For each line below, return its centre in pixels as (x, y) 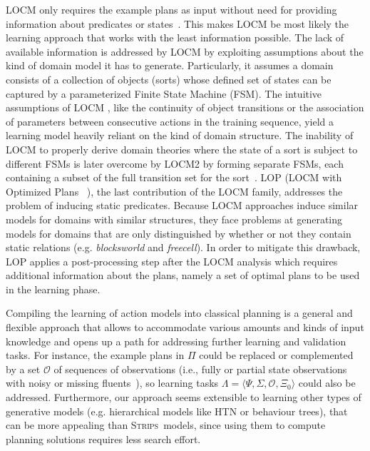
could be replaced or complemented (276, 355)
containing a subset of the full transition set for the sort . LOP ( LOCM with (174, 177)
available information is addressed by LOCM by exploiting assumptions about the (185, 51)
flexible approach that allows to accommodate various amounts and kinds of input (185, 327)
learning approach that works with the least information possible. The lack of (175, 37)
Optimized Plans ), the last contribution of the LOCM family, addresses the (174, 191)
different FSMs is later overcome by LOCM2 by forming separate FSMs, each (175, 163)
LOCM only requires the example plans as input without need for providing (171, 9)
